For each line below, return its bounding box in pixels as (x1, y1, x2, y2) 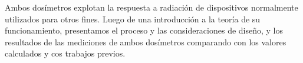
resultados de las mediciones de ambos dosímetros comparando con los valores (5, 35, 286, 48)
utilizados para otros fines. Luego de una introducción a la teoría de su (5, 12, 261, 25)
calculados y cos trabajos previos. (5, 47, 126, 59)
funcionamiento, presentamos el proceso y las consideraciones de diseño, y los (5, 24, 284, 37)
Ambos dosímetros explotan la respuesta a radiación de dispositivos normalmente (5, 1, 298, 13)
